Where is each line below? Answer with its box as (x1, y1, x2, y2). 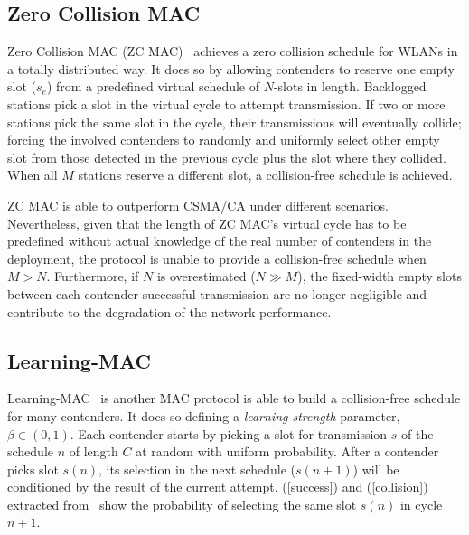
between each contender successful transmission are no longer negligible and (7, 284, 427, 303)
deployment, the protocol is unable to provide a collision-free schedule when (7, 249, 427, 267)
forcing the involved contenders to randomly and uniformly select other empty (7, 130, 440, 149)
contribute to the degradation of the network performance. (7, 302, 332, 321)
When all (7, 165, 58, 184)
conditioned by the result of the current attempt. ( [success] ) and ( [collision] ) (7, 477, 428, 496)
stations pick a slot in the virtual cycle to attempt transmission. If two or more (7, 94, 446, 113)
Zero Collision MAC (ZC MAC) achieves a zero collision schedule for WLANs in (7, 42, 458, 61)
